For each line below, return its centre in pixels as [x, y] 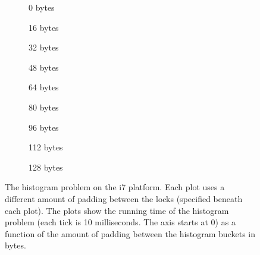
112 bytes [46, 147]
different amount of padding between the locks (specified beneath [124, 198]
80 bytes [44, 107]
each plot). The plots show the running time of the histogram [117, 210]
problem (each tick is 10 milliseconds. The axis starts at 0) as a [120, 222]
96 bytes [44, 127]
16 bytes [44, 27]
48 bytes [44, 67]
